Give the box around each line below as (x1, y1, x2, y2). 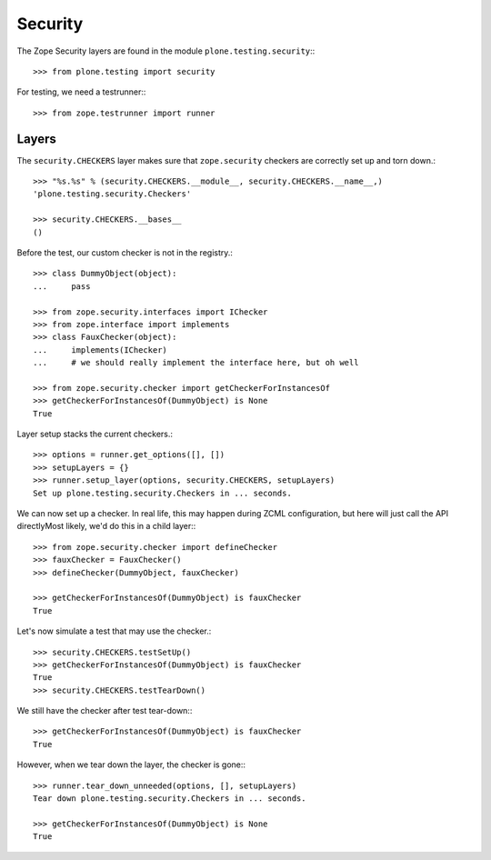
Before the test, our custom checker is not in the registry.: (16, 246, 234, 258)
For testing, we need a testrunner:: (16, 86, 146, 97)
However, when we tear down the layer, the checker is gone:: (16, 759, 245, 770)
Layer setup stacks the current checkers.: (16, 428, 173, 440)
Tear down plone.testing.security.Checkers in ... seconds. (33, 794, 306, 804)
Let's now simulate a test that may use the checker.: (16, 625, 212, 636)
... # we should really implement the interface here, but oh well (33, 357, 359, 368)
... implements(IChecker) (33, 345, 168, 355)
